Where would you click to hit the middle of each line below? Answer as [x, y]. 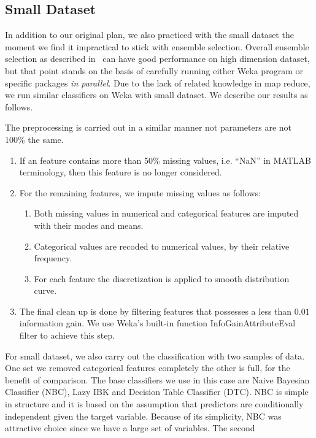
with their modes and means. [89, 225]
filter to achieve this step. [67, 335]
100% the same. [34, 139]
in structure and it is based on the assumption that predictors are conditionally [154, 404]
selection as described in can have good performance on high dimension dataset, [157, 59]
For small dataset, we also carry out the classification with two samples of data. [155, 355]
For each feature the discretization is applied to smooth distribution [162, 278]
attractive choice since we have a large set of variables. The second [130, 428]
